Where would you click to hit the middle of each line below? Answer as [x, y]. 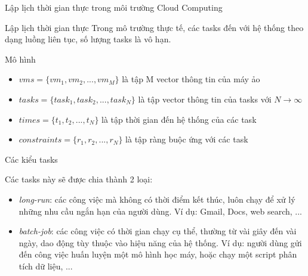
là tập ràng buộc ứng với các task [187, 139]
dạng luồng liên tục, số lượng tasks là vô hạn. [88, 39]
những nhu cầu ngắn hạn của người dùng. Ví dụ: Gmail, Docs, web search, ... [161, 211]
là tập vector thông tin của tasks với [205, 99]
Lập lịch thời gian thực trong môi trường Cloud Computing [114, 7]
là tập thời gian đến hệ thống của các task [179, 119]
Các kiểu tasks [31, 159]
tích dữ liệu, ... [46, 266]
